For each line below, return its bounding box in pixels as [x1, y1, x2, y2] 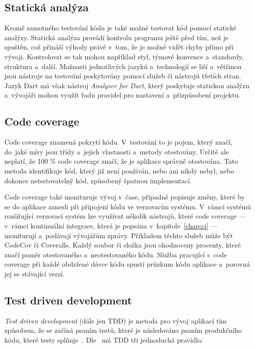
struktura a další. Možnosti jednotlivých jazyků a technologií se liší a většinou [4, 61, 242, 71]
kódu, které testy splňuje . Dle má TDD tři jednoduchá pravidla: [4, 334, 204, 345]
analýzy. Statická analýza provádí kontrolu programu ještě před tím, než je [4, 32, 229, 42]
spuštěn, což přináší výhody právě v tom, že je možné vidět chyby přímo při [4, 42, 234, 52]
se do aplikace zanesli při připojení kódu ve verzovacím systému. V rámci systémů [4, 201, 251, 211]
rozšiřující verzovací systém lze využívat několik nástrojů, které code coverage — [4, 211, 246, 221]
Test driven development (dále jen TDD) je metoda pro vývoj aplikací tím [4, 315, 227, 325]
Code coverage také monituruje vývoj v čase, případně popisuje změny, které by [4, 192, 245, 202]
